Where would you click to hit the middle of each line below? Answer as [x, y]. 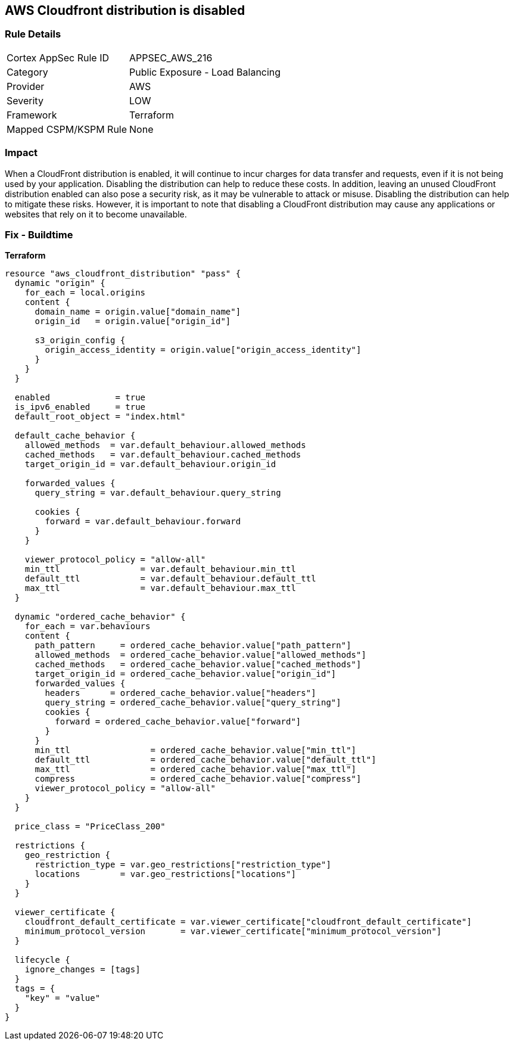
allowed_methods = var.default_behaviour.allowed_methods [165, 445]
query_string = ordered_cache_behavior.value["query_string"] [193, 703]
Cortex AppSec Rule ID [58, 57]
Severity [25, 100]
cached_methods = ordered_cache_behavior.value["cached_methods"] [198, 665]
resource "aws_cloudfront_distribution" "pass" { [123, 274]
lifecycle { [42, 960]
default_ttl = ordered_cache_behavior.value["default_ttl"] [205, 760]
